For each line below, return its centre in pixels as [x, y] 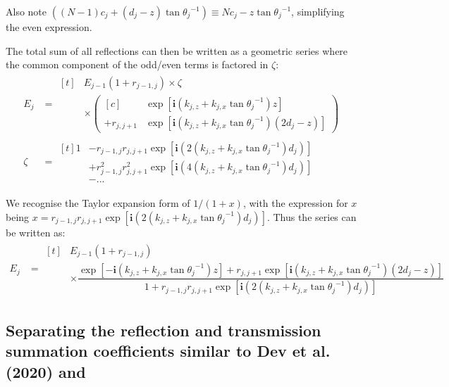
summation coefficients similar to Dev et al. [168, 351]
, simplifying [318, 11]
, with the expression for [295, 203]
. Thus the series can [312, 216]
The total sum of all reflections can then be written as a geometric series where [177, 50]
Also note [26, 11]
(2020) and [46, 371]
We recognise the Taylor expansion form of [98, 203]
